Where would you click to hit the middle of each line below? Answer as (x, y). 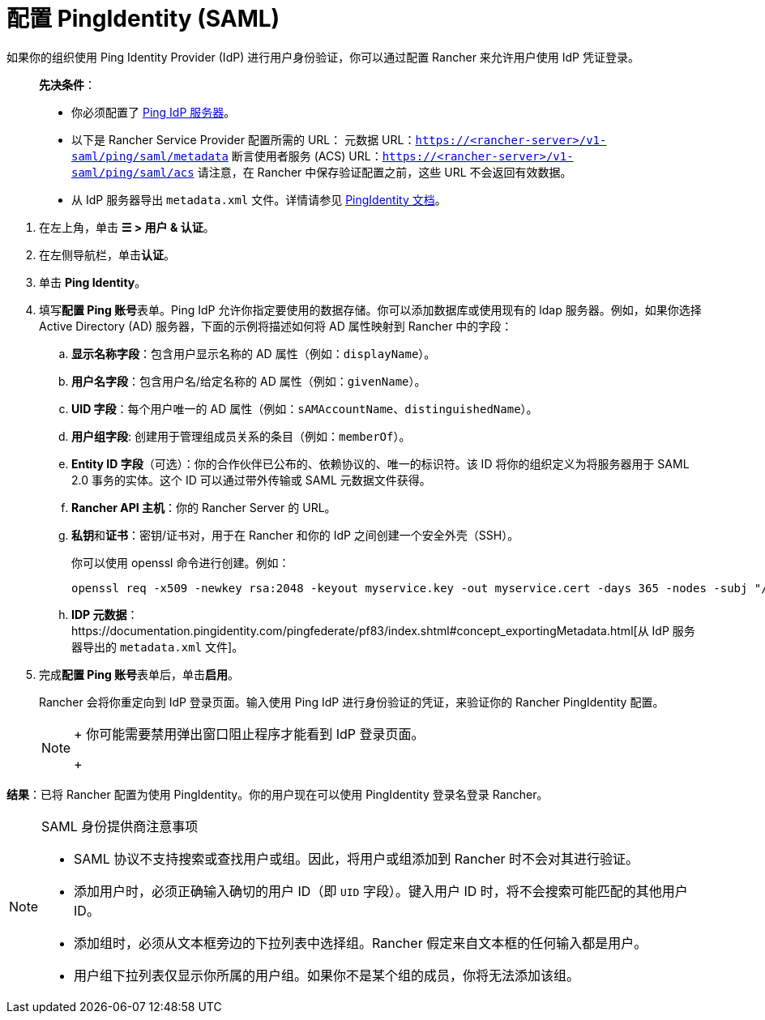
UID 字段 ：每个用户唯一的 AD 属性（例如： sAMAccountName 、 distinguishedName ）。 (305, 408)
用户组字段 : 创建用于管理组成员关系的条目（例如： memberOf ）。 (241, 436)
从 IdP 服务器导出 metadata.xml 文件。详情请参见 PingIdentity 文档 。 (259, 199)
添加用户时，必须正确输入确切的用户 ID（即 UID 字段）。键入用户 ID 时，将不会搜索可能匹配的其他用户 (381, 891)
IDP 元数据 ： (105, 614)
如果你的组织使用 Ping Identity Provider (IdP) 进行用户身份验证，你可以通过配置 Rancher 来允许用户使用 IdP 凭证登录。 (323, 57)
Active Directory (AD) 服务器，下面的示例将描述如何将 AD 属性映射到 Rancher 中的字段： (276, 326)
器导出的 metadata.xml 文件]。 (158, 647)
